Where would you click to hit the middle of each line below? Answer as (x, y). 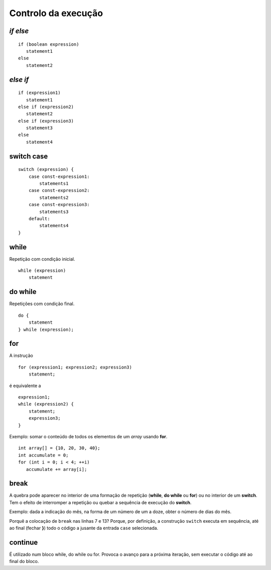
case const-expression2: (59, 191)
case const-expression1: (59, 176)
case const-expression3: (59, 205)
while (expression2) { (46, 404)
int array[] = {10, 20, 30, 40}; (59, 448)
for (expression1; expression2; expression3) (75, 367)
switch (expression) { (46, 169)
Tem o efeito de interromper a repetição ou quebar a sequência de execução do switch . (100, 502)
